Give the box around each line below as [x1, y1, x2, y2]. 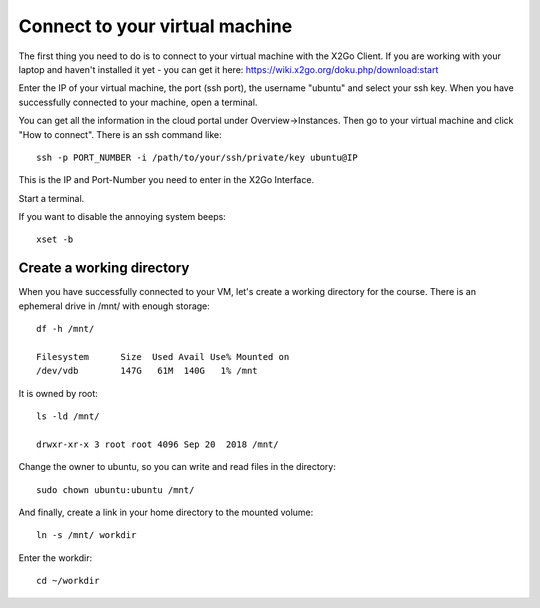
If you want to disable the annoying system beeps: [18, 211, 227, 223]
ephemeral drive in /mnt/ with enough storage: [18, 300, 210, 312]
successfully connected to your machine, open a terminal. [18, 96, 258, 108]
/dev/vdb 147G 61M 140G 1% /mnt [36, 365, 259, 377]
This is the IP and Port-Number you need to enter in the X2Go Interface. [18, 174, 315, 186]
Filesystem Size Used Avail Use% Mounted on [36, 351, 290, 362]
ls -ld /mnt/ [36, 411, 100, 422]
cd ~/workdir [36, 575, 100, 587]
